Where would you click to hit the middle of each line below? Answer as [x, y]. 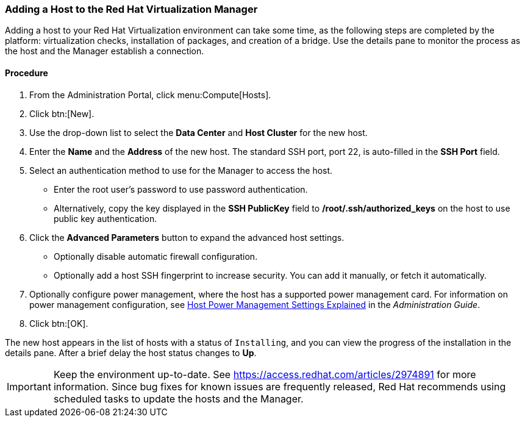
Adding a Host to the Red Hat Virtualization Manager [131, 9]
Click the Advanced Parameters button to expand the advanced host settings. [187, 237]
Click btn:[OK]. [59, 323]
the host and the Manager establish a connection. [105, 51]
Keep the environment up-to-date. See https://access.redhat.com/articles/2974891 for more [265, 374]
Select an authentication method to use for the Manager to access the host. [181, 170]
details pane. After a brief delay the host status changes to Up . [131, 352]
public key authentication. [105, 218]
